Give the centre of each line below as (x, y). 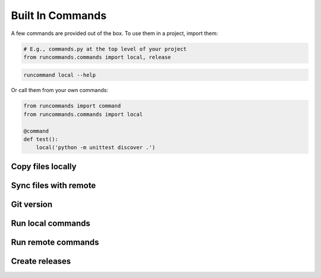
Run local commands (51, 223)
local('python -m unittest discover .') (96, 148)
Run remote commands (55, 242)
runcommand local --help (60, 75)
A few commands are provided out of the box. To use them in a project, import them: (114, 33)
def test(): (41, 139)
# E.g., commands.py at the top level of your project (105, 49)
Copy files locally (44, 166)
